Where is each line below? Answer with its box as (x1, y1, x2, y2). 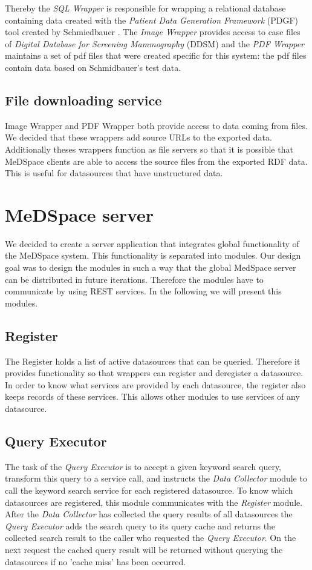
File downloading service (5, 90, 162, 109)
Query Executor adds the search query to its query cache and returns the (5, 519, 276, 532)
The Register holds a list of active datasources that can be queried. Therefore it (5, 354, 301, 367)
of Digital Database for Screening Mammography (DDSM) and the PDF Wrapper (5, 37, 305, 50)
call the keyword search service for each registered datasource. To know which (5, 483, 293, 496)
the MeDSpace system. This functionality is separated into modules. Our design (5, 249, 301, 262)
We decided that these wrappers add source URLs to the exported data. (5, 131, 272, 144)
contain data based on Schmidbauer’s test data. (5, 61, 181, 73)
